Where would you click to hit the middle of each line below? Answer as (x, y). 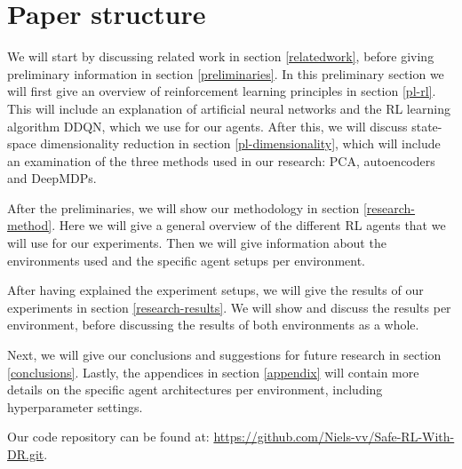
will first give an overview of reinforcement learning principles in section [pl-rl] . (222, 91)
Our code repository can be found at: (108, 437)
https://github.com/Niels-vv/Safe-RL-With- (334, 437)
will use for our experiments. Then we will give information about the (197, 243)
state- (427, 126)
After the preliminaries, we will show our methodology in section (183, 207)
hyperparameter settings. (75, 406)
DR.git (26, 454)
